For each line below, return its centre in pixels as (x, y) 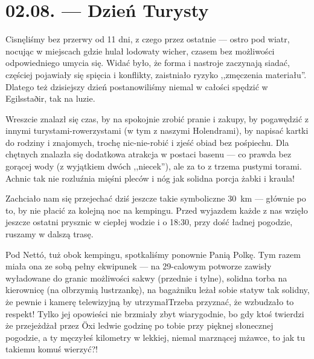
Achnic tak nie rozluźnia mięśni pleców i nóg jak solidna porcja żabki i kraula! (150, 178)
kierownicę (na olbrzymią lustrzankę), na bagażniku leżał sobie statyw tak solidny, (158, 290)
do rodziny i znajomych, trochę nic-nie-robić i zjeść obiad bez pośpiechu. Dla (147, 142)
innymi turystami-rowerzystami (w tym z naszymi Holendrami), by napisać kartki (157, 130)
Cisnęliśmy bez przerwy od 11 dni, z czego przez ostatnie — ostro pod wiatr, (148, 39)
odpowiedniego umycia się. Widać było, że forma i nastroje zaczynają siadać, (148, 63)
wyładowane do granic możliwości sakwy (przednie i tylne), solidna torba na (146, 278)
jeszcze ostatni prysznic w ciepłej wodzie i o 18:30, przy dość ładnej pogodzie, (149, 222)
